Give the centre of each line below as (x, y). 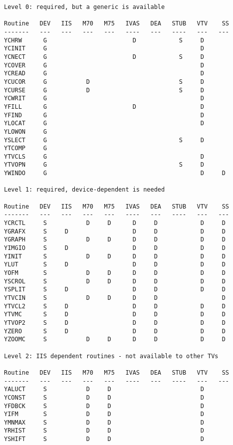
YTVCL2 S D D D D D (115, 306)
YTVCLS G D (104, 156)
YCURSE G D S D (104, 90)
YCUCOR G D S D (104, 82)
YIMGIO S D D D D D (115, 248)
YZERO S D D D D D (115, 331)
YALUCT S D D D (104, 389)
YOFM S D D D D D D (115, 273)
